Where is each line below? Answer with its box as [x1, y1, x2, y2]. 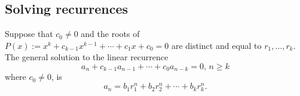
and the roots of [81, 27, 140, 40]
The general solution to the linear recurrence [5, 51, 169, 63]
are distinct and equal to [171, 39, 262, 51]
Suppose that [5, 27, 53, 40]
